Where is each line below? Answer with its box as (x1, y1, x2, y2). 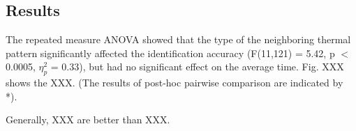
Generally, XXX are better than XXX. (6, 112, 170, 127)
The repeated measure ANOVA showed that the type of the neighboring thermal (6, 32, 351, 47)
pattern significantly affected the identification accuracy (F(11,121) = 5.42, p (6, 45, 335, 60)
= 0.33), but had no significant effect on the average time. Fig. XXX (50, 59, 344, 74)
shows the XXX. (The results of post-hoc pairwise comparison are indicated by (6, 75, 343, 90)
